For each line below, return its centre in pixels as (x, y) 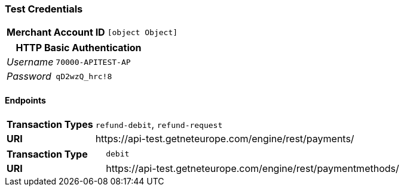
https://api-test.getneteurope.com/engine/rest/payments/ (225, 138)
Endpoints (25, 100)
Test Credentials (44, 9)
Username (30, 62)
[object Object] (143, 32)
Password (29, 76)
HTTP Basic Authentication (79, 48)
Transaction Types (50, 124)
